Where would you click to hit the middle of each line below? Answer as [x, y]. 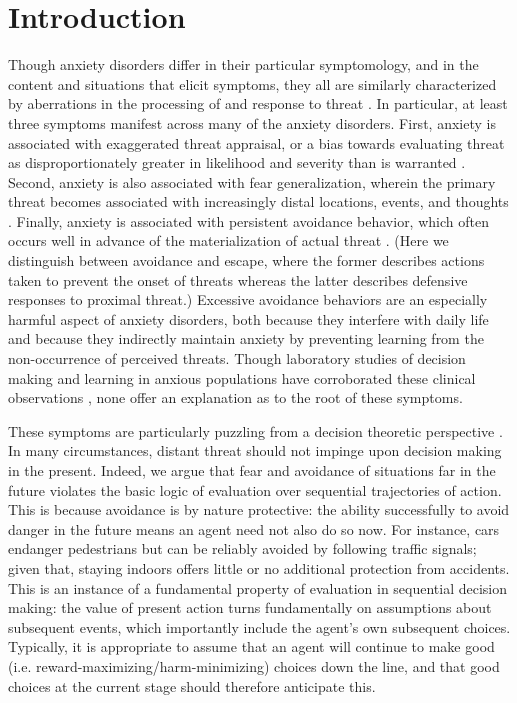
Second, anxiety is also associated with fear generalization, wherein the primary [252, 181]
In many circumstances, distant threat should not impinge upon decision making [255, 450]
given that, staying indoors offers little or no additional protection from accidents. [259, 567]
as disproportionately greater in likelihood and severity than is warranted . [237, 162]
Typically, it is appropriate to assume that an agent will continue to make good [251, 646]
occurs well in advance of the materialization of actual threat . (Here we [228, 240]
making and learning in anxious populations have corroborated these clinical [242, 377]
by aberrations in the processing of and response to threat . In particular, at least [258, 103]
